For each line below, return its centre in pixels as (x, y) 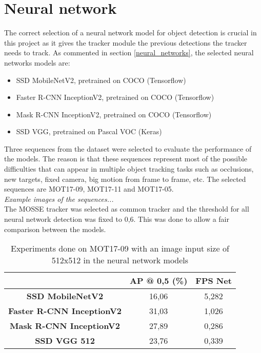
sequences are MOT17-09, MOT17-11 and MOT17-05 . (89, 189)
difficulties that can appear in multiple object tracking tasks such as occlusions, (129, 169)
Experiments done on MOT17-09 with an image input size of (120, 248)
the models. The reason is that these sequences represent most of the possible (126, 159)
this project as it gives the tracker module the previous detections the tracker (126, 42)
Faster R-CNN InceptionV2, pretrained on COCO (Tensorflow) (115, 97)
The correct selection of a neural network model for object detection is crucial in (130, 33)
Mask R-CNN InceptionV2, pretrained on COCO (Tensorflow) (114, 114)
